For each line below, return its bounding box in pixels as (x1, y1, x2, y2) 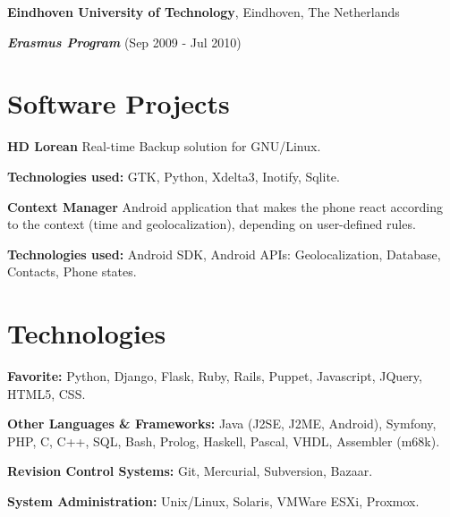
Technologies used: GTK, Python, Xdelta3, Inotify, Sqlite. (7, 166, 340, 185)
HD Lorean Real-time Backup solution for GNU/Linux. (7, 137, 321, 156)
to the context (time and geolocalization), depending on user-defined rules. (7, 215, 416, 233)
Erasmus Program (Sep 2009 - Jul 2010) (7, 32, 242, 51)
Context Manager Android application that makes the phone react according (7, 197, 443, 216)
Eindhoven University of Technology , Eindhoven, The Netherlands (7, 3, 400, 21)
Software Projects (7, 85, 230, 122)
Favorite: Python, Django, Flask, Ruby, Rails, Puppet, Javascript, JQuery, (7, 367, 422, 385)
